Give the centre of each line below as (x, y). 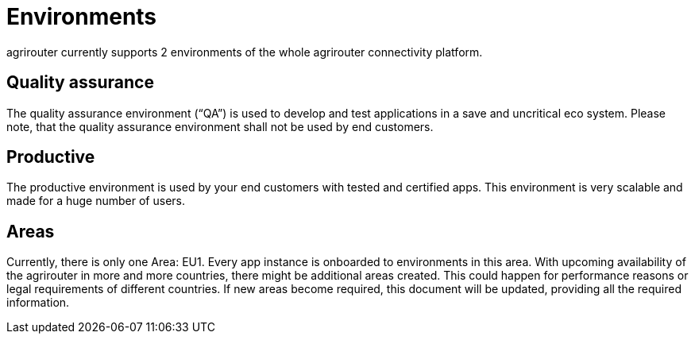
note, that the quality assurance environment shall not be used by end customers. (220, 126)
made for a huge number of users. (96, 201)
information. (38, 303)
